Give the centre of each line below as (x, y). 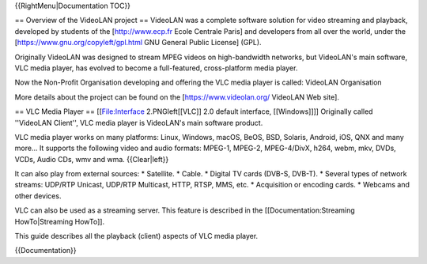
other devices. (38, 196)
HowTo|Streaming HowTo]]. (60, 221)
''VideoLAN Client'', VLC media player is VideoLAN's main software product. (139, 123)
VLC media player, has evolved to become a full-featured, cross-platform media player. (156, 68)
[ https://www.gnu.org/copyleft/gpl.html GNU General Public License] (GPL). (138, 43)
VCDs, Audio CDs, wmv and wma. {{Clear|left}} (92, 159)
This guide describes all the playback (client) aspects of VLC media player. (136, 236)
